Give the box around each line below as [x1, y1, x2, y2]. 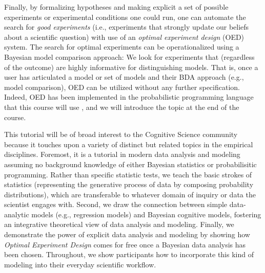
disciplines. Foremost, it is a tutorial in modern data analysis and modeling [4, 149, 240, 160]
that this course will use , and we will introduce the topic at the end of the [4, 101, 239, 112]
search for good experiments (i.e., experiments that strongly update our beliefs [4, 21, 249, 32]
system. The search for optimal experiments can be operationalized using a [4, 41, 239, 52]
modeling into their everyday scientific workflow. [4, 259, 156, 269]
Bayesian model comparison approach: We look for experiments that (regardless [4, 51, 255, 62]
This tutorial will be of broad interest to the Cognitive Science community [4, 129, 238, 140]
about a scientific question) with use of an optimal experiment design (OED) [4, 31, 244, 42]
